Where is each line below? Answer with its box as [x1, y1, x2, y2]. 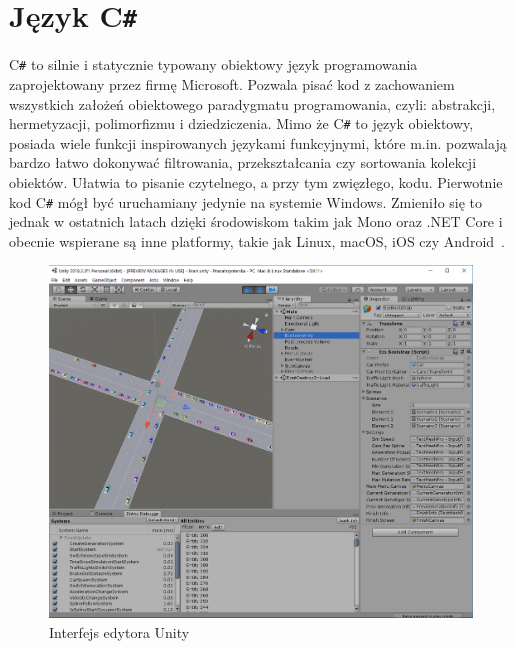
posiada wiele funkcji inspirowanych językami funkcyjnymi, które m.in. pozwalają [9, 132, 507, 153]
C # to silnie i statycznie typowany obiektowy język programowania [9, 54, 418, 75]
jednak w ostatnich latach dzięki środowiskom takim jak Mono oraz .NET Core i [9, 211, 503, 232]
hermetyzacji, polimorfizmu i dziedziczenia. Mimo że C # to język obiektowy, [9, 113, 474, 134]
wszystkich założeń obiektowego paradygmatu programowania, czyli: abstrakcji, [9, 93, 496, 114]
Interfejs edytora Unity [49, 621, 190, 642]
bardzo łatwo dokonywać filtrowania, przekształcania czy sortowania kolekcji [9, 152, 477, 173]
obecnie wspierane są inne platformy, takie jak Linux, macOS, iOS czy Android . [9, 230, 505, 251]
